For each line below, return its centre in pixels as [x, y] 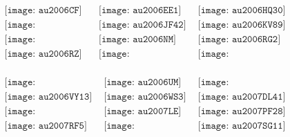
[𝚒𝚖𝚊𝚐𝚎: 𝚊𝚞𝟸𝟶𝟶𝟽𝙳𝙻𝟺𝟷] [242, 97]
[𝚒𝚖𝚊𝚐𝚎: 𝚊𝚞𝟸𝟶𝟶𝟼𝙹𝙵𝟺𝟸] [143, 25]
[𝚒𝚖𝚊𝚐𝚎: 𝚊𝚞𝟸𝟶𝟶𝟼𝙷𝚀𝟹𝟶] [242, 11]
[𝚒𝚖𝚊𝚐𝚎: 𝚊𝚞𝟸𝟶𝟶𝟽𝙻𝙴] [143, 112]
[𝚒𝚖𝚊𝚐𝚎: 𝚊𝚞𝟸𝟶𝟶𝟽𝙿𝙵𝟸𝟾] [242, 112]
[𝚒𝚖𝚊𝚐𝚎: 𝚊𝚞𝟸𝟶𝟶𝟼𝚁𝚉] [43, 54]
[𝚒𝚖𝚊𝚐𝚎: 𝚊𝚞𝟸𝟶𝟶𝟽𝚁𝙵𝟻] [46, 126]
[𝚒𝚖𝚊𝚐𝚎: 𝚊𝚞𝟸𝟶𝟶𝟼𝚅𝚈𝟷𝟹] [48, 97]
